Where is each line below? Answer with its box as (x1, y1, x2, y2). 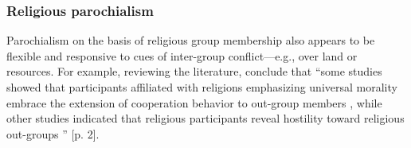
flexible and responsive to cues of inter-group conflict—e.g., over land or (6, 47, 358, 64)
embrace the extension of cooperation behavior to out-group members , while (6, 94, 382, 111)
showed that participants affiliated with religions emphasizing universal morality (6, 79, 397, 95)
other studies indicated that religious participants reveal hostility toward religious (6, 110, 405, 127)
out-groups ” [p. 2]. (6, 125, 100, 142)
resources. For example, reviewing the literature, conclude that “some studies (6, 63, 382, 80)
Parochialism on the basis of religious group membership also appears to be (6, 32, 375, 49)
